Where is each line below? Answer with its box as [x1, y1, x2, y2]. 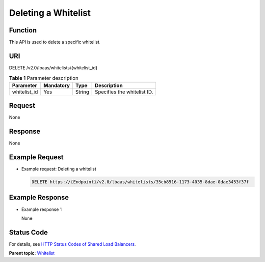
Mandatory [43, 82, 70, 88]
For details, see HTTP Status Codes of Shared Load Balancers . [9, 241, 136, 247]
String [75, 88, 89, 95]
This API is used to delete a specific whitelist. [9, 39, 101, 45]
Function [9, 26, 37, 34]
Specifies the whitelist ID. [95, 88, 153, 95]
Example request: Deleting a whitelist [21, 166, 97, 172]
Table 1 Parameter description [9, 74, 79, 81]
